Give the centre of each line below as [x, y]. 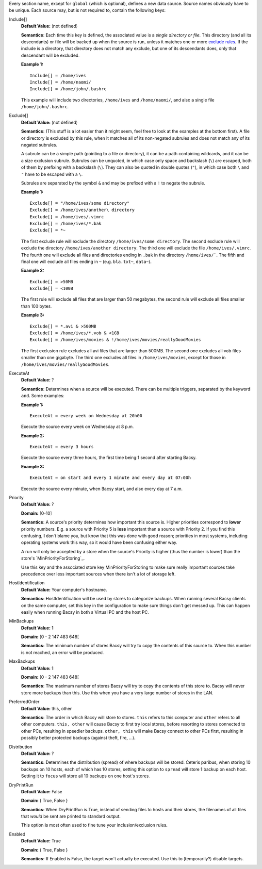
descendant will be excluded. [50, 55]
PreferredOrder [24, 702]
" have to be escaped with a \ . [52, 174]
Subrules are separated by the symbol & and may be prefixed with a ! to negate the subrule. [113, 183]
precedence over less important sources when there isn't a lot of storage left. [98, 574]
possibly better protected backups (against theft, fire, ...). [78, 738]
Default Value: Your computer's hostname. [64, 590]
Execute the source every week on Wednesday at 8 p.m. [78, 426]
